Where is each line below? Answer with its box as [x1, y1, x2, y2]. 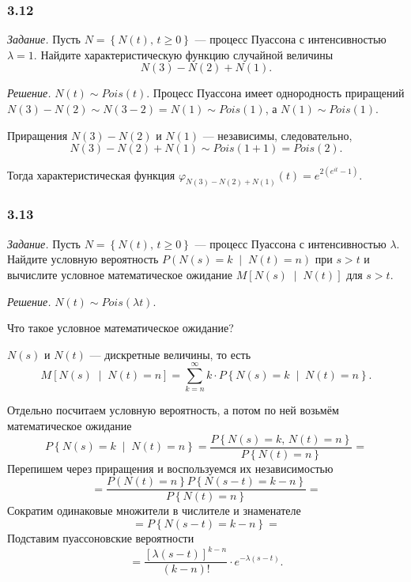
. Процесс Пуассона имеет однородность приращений [146, 85, 405, 101]
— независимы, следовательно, [202, 127, 353, 143]
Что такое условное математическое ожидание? [7, 319, 234, 336]
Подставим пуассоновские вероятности [7, 529, 194, 546]
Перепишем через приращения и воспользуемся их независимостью [7, 459, 334, 476]
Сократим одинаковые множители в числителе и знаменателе [7, 502, 301, 519]
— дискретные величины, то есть [89, 346, 251, 362]
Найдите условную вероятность [7, 251, 159, 267]
